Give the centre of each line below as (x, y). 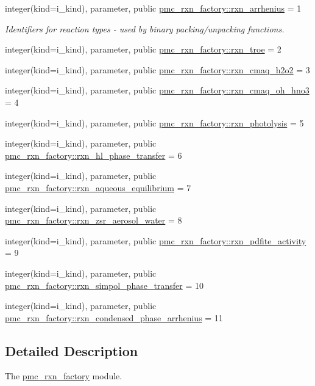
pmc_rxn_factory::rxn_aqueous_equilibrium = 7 (98, 187)
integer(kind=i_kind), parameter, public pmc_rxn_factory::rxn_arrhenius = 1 (153, 8)
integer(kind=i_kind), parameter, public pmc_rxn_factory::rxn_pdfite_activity (156, 240)
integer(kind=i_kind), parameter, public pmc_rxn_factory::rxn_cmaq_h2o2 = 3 (157, 69)
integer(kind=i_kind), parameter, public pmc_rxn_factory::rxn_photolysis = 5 (154, 122)
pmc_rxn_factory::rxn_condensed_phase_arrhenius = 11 (114, 317)
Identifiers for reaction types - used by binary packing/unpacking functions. (145, 28)
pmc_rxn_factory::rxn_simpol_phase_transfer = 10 (104, 285)
